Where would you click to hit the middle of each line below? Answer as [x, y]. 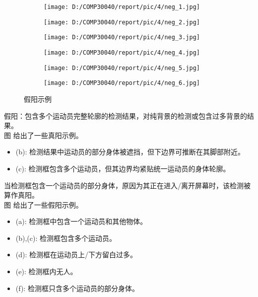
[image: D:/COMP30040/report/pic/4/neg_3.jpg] [122, 37]
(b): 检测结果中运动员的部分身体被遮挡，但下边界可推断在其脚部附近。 [130, 152]
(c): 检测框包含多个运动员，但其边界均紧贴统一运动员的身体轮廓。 [123, 168]
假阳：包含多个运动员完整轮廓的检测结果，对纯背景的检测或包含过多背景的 [126, 115]
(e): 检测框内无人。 [46, 271]
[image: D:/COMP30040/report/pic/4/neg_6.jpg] [122, 83]
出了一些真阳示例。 [51, 135]
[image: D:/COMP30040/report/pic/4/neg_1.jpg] [122, 7]
